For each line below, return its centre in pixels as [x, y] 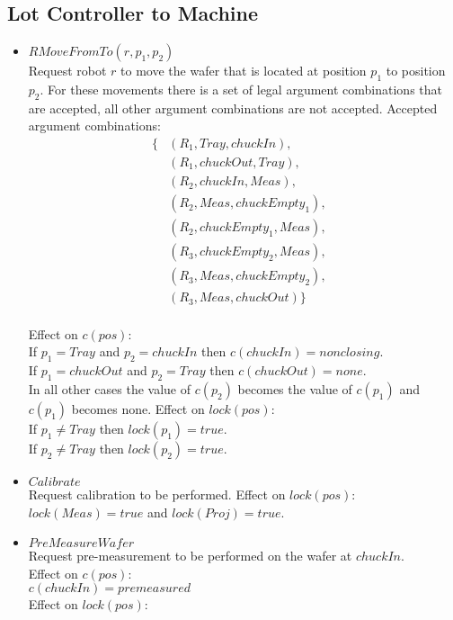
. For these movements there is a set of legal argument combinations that [241, 89]
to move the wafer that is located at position [244, 71]
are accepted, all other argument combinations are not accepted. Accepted [233, 108]
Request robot [67, 71]
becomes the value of [295, 389]
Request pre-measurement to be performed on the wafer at [190, 556]
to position [416, 71]
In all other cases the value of [110, 389]
